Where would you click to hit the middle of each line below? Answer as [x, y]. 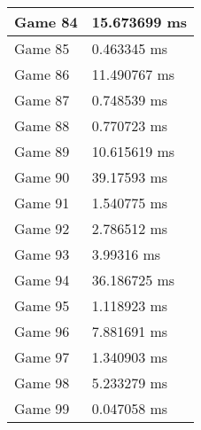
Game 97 [42, 357]
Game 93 [42, 254]
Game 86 [42, 74]
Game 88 [42, 125]
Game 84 [46, 22]
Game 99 [42, 408]
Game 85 [42, 48]
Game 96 [42, 331]
